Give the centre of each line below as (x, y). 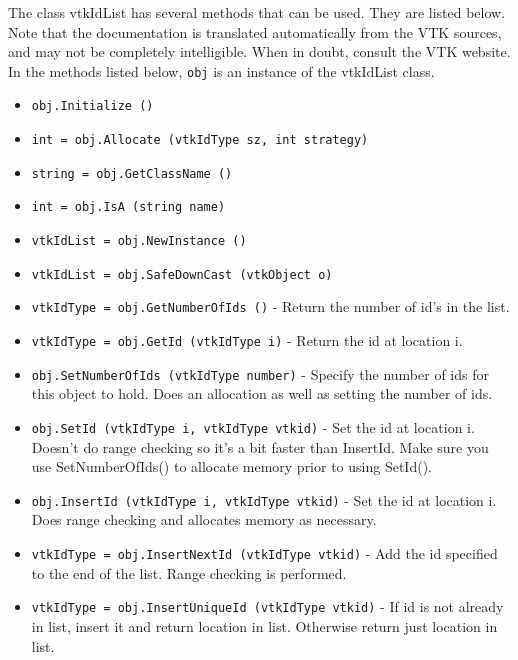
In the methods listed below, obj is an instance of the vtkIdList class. (221, 70)
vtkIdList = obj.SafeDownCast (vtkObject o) (182, 274)
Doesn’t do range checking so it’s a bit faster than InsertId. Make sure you (260, 446)
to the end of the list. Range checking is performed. (189, 572)
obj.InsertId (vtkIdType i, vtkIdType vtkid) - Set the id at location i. (264, 499)
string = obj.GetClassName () (132, 173)
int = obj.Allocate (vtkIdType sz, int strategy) (200, 140)
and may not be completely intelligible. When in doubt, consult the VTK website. (259, 51)
